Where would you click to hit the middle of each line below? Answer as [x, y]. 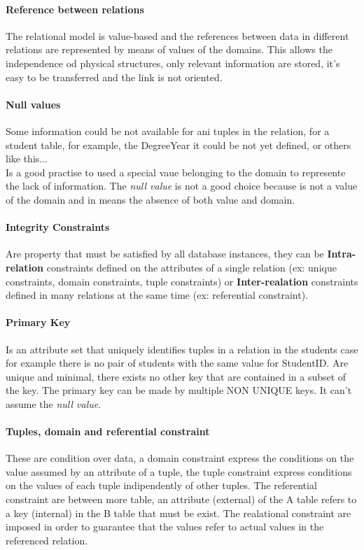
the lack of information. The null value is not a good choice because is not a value [182, 186]
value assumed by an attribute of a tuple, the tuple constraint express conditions [179, 471]
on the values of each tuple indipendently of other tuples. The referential [161, 485]
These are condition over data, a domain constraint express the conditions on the [180, 458]
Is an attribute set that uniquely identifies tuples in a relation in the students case [182, 349]
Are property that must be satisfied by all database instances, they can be [165, 254]
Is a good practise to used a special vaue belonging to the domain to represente [176, 172]
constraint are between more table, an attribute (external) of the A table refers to [181, 499]
